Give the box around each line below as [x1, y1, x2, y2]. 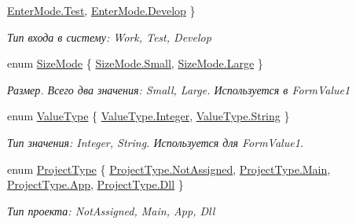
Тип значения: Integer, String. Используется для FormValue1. [7, 134, 304, 150]
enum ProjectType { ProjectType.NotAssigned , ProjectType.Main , [7, 160, 331, 177]
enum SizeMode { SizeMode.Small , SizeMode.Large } [7, 55, 263, 72]
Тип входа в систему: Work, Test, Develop [7, 28, 211, 45]
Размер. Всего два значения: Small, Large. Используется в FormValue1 [7, 81, 350, 97]
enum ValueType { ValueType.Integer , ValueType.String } [7, 108, 290, 124]
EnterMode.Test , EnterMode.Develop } [7, 2, 196, 18]
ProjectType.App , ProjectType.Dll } [7, 176, 184, 193]
